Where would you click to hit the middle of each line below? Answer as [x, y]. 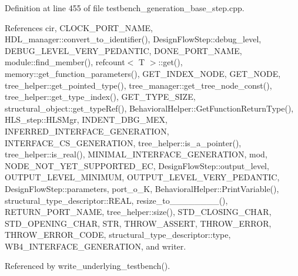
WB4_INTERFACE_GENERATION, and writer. [96, 246]
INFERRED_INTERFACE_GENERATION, [87, 131]
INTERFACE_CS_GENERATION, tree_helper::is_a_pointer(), [123, 142]
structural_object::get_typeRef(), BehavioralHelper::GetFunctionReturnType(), [149, 108]
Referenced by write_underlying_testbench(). [88, 266]
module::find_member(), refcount [65, 62]
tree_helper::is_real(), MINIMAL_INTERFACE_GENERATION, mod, [136, 154]
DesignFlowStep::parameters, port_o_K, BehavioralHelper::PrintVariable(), [142, 188]
